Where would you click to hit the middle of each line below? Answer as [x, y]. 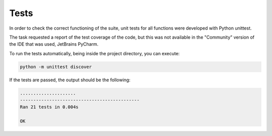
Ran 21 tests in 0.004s [49, 107]
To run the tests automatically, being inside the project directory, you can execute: [94, 53]
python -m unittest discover [56, 67]
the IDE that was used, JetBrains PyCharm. [54, 44]
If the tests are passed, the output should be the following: [70, 80]
